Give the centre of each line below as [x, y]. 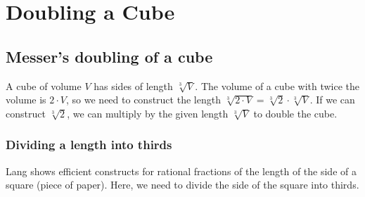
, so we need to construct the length [143, 100]
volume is [26, 100]
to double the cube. [295, 113]
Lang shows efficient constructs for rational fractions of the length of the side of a [181, 171]
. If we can [332, 100]
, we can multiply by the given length [148, 113]
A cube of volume [44, 85]
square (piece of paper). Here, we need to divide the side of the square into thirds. [182, 185]
